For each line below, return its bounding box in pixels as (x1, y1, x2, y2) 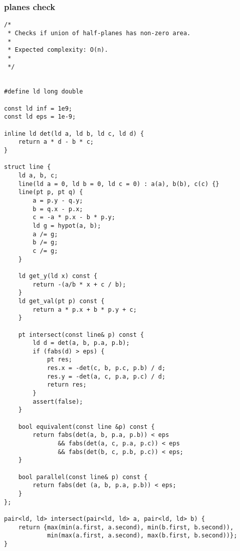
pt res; (47, 356, 73, 363)
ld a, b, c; (18, 172, 58, 179)
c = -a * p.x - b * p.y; (33, 214, 115, 221)
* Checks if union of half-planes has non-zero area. (8, 29, 191, 37)
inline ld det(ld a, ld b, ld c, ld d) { (4, 130, 144, 137)
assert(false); (33, 398, 83, 405)
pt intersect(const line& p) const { (18, 331, 144, 338)
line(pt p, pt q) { (18, 189, 83, 196)
